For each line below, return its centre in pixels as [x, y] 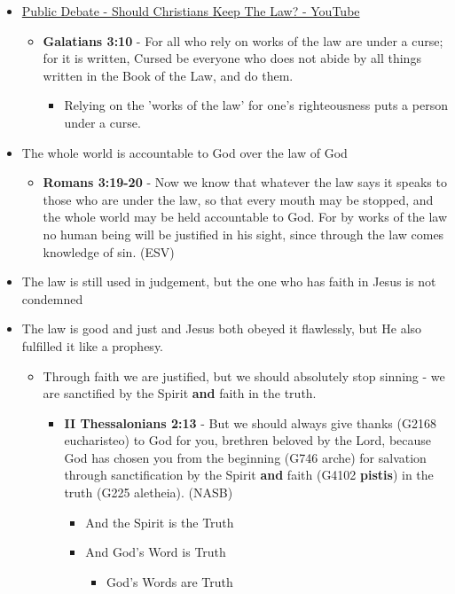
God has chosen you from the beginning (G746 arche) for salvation [245, 457]
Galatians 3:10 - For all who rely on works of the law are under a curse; [243, 40]
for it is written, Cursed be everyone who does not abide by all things [232, 58]
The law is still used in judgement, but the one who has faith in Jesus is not [229, 281]
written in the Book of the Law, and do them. [168, 75]
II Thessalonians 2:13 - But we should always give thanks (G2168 [250, 422]
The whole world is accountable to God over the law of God [184, 152]
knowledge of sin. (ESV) [109, 251]
